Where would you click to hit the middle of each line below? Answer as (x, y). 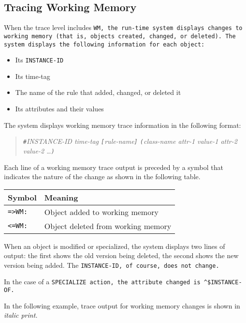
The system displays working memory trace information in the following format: (123, 125)
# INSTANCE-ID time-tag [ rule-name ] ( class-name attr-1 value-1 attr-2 (130, 141)
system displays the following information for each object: (104, 44)
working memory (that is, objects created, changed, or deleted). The (120, 36)
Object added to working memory (101, 212)
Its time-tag (33, 76)
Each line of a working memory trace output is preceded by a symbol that (114, 167)
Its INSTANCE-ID (39, 60)
